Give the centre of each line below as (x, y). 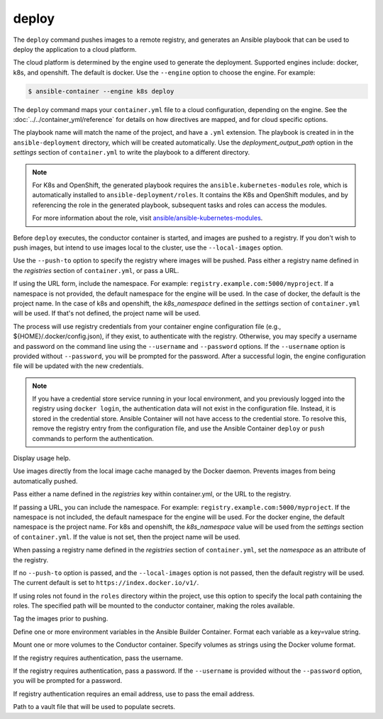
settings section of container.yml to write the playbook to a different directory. (132, 152)
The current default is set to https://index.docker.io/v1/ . (106, 583)
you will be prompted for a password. (68, 681)
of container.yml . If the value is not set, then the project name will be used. (127, 537)
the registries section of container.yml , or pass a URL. (96, 270)
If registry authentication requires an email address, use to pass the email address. (134, 693)
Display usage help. (42, 458)
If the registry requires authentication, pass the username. (98, 658)
